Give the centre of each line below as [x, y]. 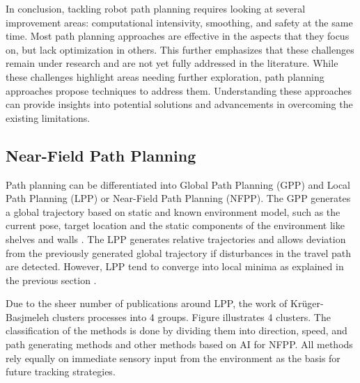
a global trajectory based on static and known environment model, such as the [173, 211]
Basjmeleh [28, 316]
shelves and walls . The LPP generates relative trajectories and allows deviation [176, 239]
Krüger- [307, 303]
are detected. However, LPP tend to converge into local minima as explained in [175, 266]
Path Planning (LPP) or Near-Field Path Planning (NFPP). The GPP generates [178, 198]
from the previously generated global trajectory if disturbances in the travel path [178, 252]
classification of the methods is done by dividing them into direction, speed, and [177, 330]
